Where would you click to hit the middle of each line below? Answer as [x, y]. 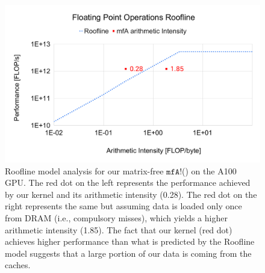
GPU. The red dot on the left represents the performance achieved [128, 183]
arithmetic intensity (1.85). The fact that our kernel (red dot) [119, 229]
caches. [18, 265]
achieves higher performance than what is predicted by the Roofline [130, 241]
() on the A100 [209, 170]
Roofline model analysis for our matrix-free [84, 170]
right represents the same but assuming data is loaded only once [123, 206]
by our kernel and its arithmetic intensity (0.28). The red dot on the [131, 194]
